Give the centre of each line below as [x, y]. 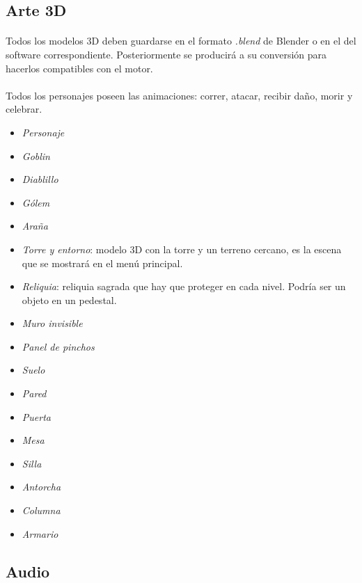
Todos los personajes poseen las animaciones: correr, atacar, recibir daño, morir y [179, 95]
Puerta [36, 416]
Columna [41, 510]
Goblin [36, 155]
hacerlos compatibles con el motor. [79, 68]
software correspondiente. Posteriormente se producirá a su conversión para [166, 54]
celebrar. [24, 109]
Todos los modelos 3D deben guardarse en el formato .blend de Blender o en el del [181, 41]
